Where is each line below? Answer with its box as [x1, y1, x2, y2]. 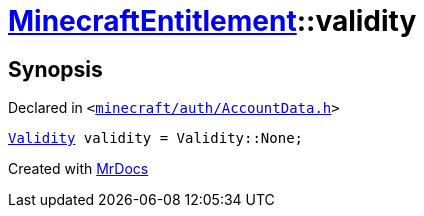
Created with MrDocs [8, 160, 149, 178]
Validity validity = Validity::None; [8, 130, 304, 147]
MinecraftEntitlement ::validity [8, 4, 417, 38]
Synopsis [8, 56, 103, 82]
